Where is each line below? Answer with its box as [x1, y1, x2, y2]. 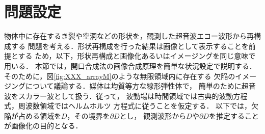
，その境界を [67, 110, 110, 121]
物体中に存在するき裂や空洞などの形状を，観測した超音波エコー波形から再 [4, 31, 254, 41]
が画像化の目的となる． [4, 120, 83, 131]
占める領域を [18, 110, 61, 121]
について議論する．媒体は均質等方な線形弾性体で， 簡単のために [25, 81, 242, 91]
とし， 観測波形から [119, 110, 187, 121]
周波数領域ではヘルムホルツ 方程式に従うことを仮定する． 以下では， [18, 100, 252, 111]
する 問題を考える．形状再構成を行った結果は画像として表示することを [11, 40, 249, 51]
